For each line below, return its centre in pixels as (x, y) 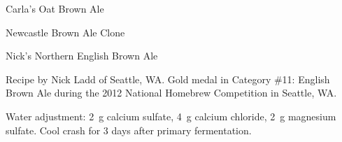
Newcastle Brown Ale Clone (65, 32)
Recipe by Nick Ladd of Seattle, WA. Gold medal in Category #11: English (168, 79)
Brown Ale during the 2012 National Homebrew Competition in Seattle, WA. (171, 93)
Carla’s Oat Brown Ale (55, 8)
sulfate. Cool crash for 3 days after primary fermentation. (129, 130)
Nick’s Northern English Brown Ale (82, 56)
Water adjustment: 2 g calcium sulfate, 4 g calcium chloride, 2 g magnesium (171, 116)
